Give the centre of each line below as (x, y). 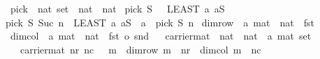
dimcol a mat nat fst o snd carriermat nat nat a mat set (161, 36)
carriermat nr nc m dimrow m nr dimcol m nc (140, 49)
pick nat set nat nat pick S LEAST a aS (117, 8)
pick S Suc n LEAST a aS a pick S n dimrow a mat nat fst (160, 22)
